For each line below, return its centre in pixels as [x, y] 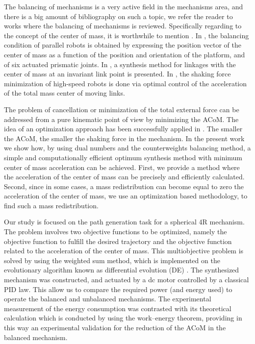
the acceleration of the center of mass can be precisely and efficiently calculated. [124, 177]
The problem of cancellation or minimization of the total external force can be [122, 109]
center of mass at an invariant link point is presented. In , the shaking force [117, 74]
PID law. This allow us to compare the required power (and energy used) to [118, 289]
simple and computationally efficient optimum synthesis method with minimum [123, 157]
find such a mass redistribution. [51, 205]
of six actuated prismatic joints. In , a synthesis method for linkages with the [120, 64]
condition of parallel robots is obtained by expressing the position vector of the [123, 45]
